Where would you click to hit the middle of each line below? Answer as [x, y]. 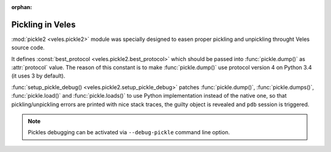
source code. [28, 48]
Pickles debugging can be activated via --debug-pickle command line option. [129, 132]
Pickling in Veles [44, 24]
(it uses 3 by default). [38, 76]
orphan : [22, 7]
